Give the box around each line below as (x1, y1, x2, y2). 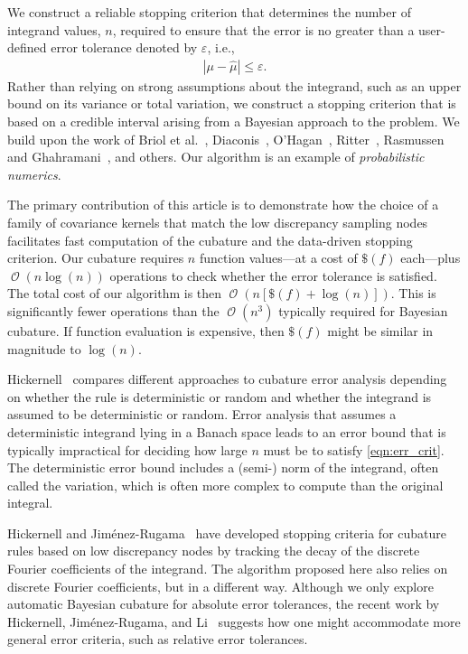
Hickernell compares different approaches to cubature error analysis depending (7, 369, 447, 388)
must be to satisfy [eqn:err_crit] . (263, 440, 445, 459)
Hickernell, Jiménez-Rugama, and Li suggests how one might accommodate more (7, 612, 461, 631)
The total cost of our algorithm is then (7, 284, 222, 303)
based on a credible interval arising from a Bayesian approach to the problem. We (7, 112, 460, 130)
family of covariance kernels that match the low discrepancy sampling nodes (7, 212, 428, 231)
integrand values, (7, 20, 101, 39)
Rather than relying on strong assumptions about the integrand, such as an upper (7, 76, 462, 95)
